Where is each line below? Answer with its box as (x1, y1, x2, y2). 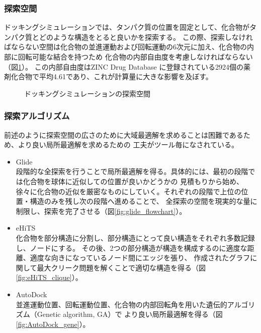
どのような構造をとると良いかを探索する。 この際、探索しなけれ (39, 31, 253, 42)
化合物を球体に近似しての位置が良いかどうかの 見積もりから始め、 (23, 176, 244, 186)
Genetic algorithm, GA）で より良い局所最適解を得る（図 (37, 309, 223, 319)
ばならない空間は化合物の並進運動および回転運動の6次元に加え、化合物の (4, 41, 247, 52)
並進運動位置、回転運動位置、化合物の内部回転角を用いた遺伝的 (16, 299, 227, 309)
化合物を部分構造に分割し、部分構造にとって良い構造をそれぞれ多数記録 (16, 232, 255, 243)
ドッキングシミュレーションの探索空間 (24, 88, 151, 98)
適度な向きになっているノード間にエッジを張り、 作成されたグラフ (30, 252, 250, 263)
